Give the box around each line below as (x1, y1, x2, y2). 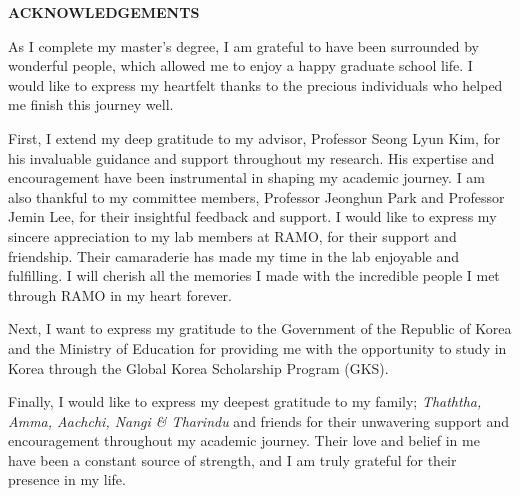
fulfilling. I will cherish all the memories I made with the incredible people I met (8, 265, 500, 286)
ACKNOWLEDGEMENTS (8, 2, 200, 22)
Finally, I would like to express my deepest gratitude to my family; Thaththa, (8, 391, 482, 412)
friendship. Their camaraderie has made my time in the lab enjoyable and (8, 245, 460, 266)
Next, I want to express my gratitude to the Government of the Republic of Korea (8, 318, 512, 339)
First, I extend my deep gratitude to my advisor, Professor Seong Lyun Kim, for (8, 127, 501, 148)
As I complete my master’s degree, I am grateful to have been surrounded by (8, 35, 480, 56)
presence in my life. (8, 469, 126, 490)
